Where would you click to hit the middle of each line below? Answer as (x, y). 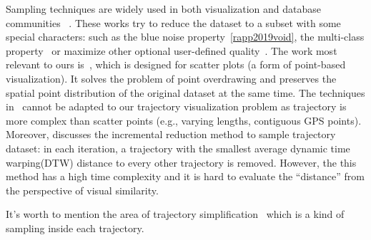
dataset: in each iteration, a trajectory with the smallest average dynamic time (178, 148)
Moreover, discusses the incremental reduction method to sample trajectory (171, 134)
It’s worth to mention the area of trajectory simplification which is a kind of (175, 214)
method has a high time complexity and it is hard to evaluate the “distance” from (185, 176)
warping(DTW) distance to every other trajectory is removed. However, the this (181, 162)
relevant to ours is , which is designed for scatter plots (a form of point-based (176, 64)
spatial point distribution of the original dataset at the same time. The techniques (185, 92)
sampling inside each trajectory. (75, 228)
